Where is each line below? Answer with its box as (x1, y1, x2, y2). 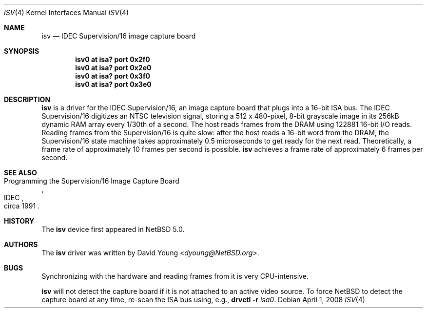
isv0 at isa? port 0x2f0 (75, 55, 150, 63)
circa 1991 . (4, 202, 40, 210)
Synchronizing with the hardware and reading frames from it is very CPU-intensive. (41, 272, 309, 280)
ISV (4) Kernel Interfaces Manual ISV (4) (4, 8, 129, 17)
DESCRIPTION (4, 95, 51, 104)
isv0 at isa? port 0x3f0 (75, 72, 150, 80)
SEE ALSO (4, 168, 37, 177)
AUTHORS (4, 240, 38, 249)
